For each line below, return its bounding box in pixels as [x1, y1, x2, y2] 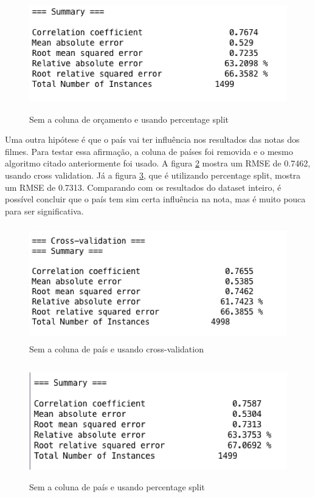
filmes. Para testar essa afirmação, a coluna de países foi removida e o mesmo [5, 145, 293, 157]
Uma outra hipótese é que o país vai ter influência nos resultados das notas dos [5, 133, 300, 146]
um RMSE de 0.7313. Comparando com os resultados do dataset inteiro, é [5, 180, 282, 193]
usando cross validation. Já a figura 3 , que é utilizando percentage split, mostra [5, 168, 301, 181]
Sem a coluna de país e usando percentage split [29, 481, 205, 493]
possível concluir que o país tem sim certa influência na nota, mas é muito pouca [5, 193, 306, 205]
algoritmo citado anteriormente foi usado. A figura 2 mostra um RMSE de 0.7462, [5, 157, 311, 170]
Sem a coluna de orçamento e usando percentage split [29, 112, 229, 125]
